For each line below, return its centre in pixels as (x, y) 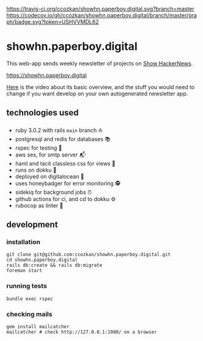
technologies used (42, 113)
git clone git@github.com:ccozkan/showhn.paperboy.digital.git (89, 255)
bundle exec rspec (30, 299)
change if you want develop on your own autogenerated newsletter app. (97, 94)
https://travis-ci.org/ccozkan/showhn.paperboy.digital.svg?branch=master (100, 9)
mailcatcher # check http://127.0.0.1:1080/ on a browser (82, 332)
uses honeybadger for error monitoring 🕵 (68, 183)
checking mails (29, 314)
